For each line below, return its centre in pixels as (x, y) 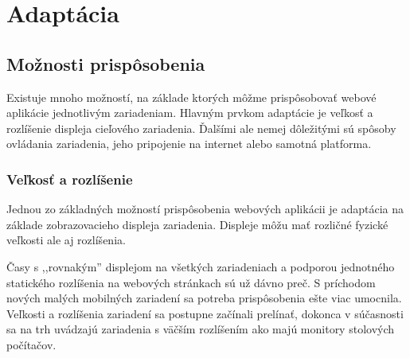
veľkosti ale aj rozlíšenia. (66, 240)
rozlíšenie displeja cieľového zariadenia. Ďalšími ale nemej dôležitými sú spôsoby (201, 128)
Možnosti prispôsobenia (106, 63)
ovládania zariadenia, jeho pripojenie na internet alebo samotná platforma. (189, 144)
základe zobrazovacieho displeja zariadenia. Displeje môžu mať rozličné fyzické (197, 224)
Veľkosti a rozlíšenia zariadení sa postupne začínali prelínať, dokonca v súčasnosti (205, 313)
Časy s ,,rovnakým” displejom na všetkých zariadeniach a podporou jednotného (201, 266)
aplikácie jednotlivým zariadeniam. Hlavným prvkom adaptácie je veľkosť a (190, 113)
